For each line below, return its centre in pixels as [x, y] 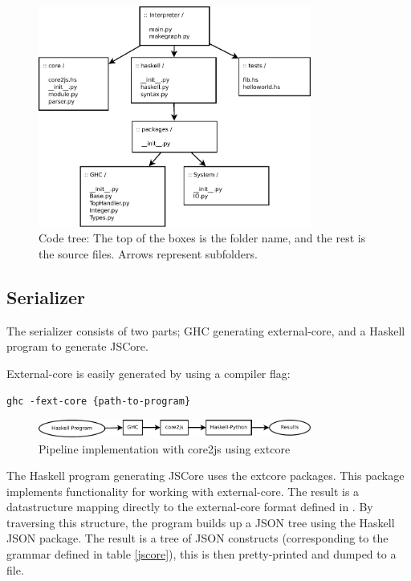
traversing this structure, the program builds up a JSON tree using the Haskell [201, 522]
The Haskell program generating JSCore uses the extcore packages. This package [205, 475]
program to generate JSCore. [77, 346]
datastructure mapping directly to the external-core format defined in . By [190, 507]
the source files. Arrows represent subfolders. [148, 254]
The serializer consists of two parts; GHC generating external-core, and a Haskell [206, 330]
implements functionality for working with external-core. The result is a [183, 491]
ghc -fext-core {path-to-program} [99, 401]
